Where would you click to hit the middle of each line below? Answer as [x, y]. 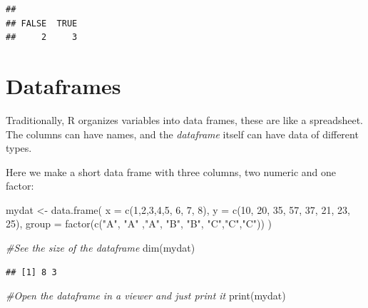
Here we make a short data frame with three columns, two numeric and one [171, 171]
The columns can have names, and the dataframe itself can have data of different [182, 134]
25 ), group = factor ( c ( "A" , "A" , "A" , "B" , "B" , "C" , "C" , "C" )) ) [139, 224]
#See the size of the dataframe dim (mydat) [101, 248]
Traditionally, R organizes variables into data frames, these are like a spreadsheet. [184, 119]
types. [19, 148]
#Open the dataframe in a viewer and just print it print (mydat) [146, 296]
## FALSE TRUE [42, 23]
